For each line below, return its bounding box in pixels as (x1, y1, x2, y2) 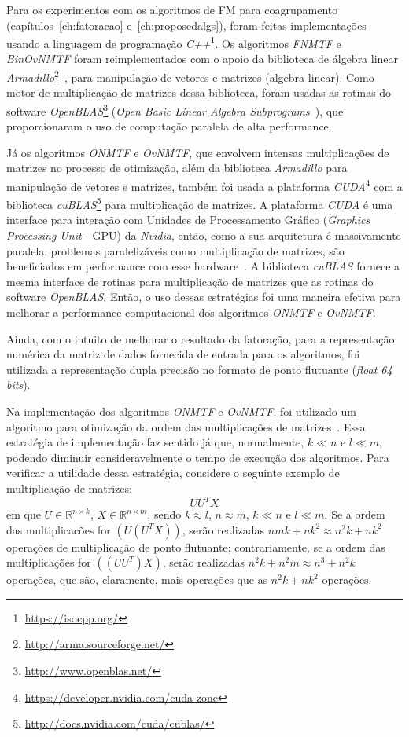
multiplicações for (6, 554, 91, 570)
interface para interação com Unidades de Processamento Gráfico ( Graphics (6, 211, 370, 228)
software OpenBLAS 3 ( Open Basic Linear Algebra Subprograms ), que (6, 100, 344, 119)
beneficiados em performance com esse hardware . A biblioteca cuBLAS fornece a (6, 258, 400, 274)
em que (6, 506, 41, 522)
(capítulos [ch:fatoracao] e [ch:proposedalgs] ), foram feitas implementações (6, 16, 367, 33)
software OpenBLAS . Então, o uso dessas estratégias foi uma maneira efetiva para (6, 288, 401, 305)
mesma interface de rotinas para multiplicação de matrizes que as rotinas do (6, 273, 374, 289)
